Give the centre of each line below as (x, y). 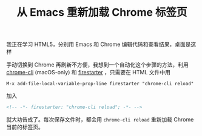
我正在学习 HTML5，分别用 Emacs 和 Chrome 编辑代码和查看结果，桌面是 (99, 44)
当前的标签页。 (25, 127)
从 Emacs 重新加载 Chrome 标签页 (102, 12)
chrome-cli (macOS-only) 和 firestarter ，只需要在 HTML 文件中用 (89, 73)
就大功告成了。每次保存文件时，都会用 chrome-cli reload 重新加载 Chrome (100, 120)
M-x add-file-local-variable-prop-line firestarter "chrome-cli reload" (100, 84)
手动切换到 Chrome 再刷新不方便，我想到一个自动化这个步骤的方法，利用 (98, 65)
